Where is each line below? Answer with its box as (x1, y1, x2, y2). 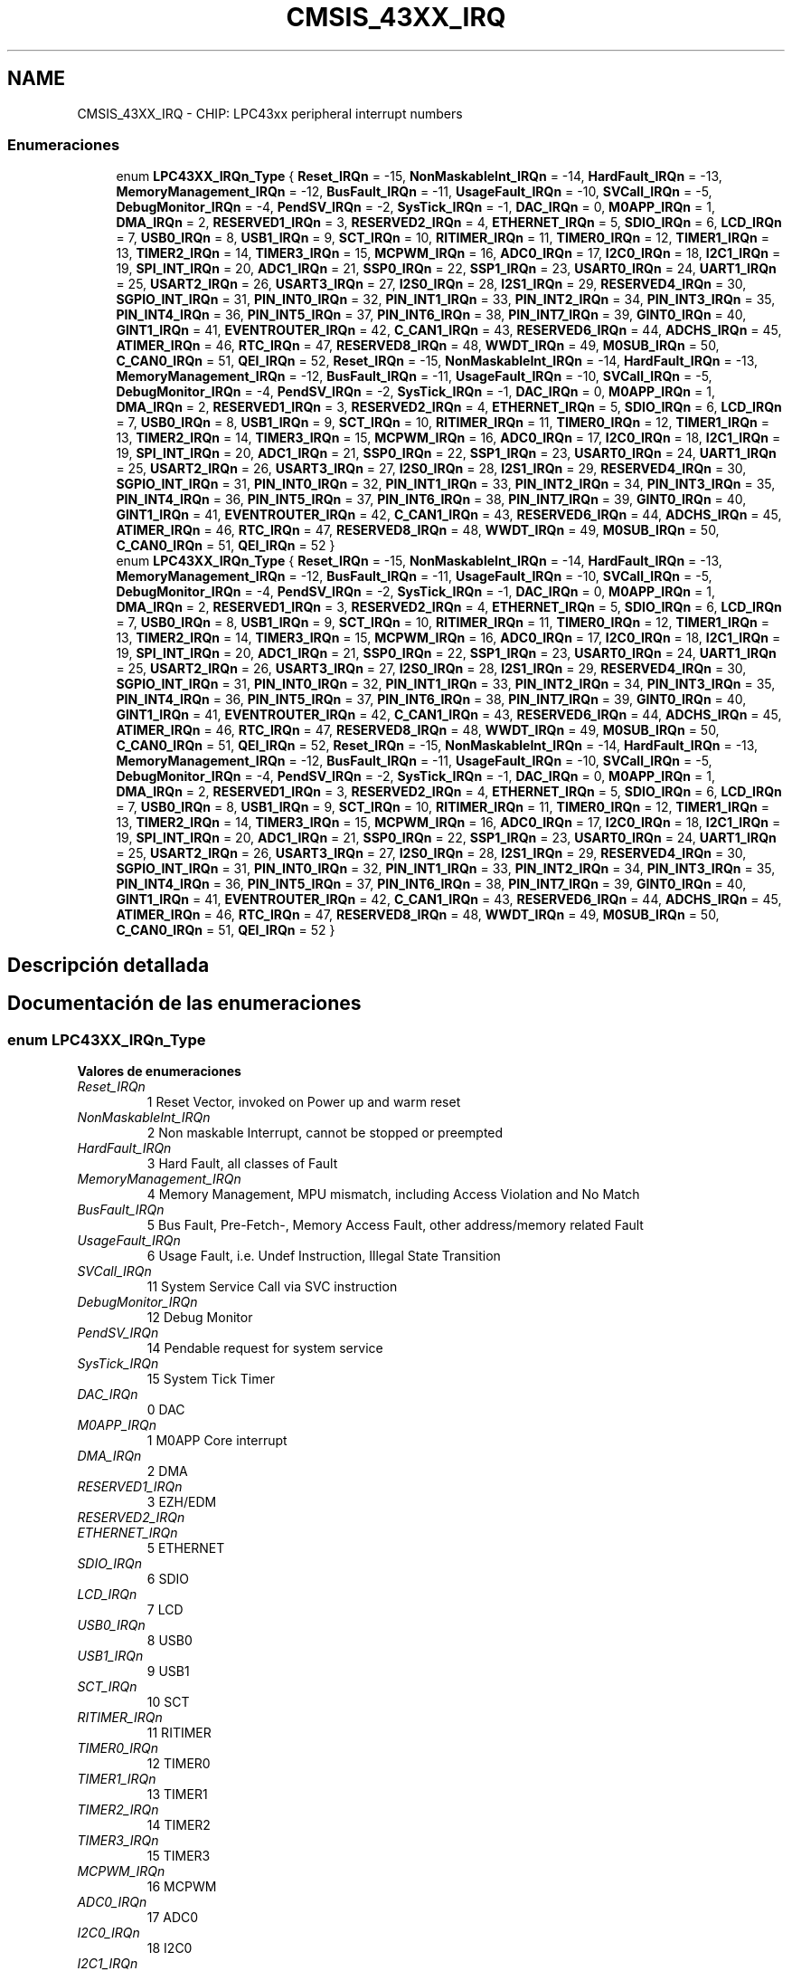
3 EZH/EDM (146, 1493, 217, 1509)
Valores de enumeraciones (77, 1062, 241, 1079)
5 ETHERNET (146, 1539, 225, 1556)
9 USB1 (146, 1662, 190, 1679)
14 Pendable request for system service (146, 1339, 383, 1356)
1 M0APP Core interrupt (146, 1432, 288, 1448)
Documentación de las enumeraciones (7, 992, 362, 1015)
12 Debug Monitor (146, 1309, 253, 1325)
